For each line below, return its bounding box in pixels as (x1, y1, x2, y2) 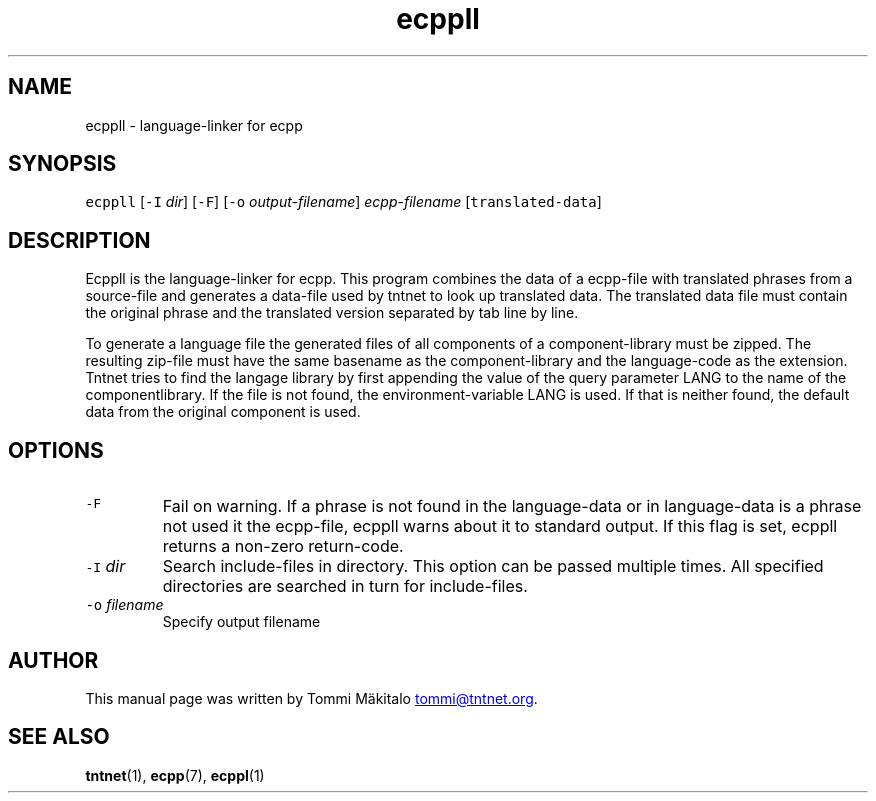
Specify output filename (162, 613, 321, 631)
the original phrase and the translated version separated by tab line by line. (85, 304, 579, 322)
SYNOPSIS (8, 151, 117, 177)
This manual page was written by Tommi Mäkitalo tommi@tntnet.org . (85, 689, 538, 707)
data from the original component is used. (85, 403, 361, 421)
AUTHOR (8, 647, 99, 673)
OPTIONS (8, 437, 104, 463)
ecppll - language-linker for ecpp (85, 116, 303, 134)
